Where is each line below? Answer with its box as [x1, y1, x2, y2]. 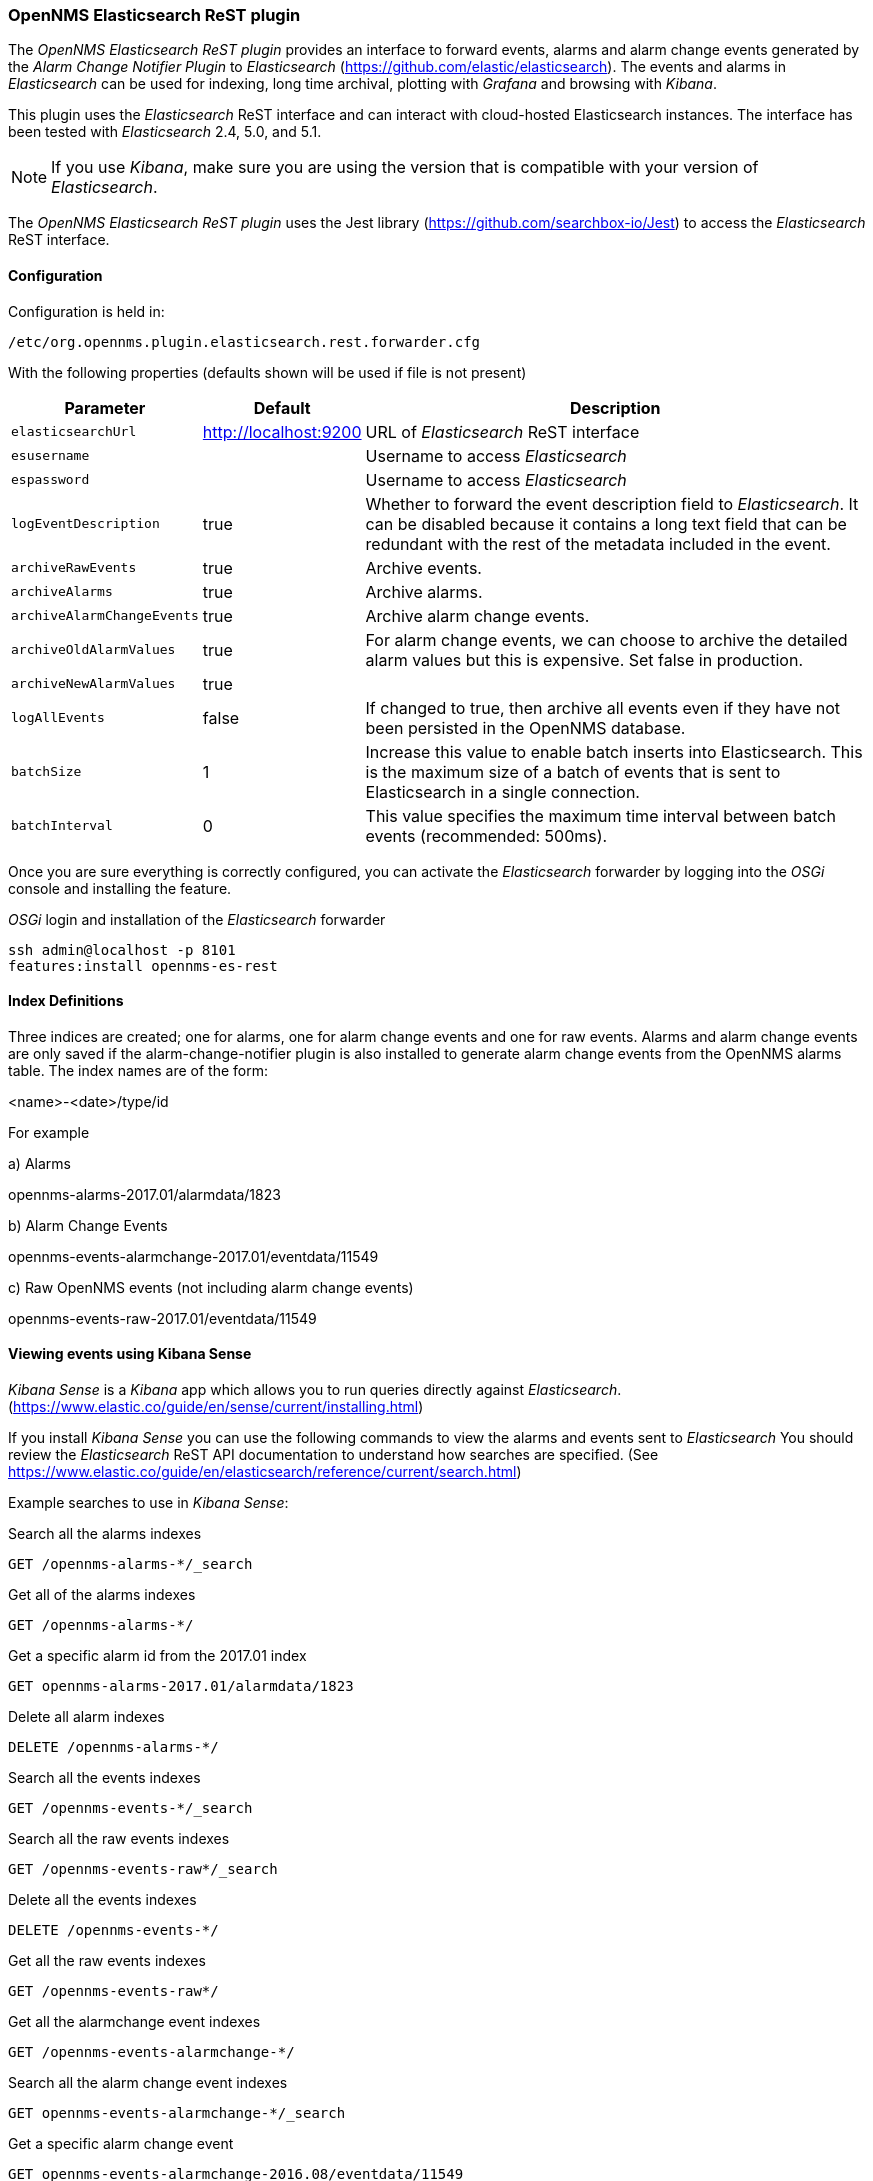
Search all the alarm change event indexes [8, 2074, 288, 2092]
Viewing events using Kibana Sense [8, 1345, 252, 1363]
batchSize [11, 764, 82, 780]
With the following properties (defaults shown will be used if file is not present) [8, 363, 527, 381]
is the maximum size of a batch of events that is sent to [365, 761, 781, 782]
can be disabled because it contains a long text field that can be [365, 513, 847, 534]
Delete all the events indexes [8, 1891, 197, 1909]
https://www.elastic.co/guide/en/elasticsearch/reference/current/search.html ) [8, 1463, 522, 1481]
